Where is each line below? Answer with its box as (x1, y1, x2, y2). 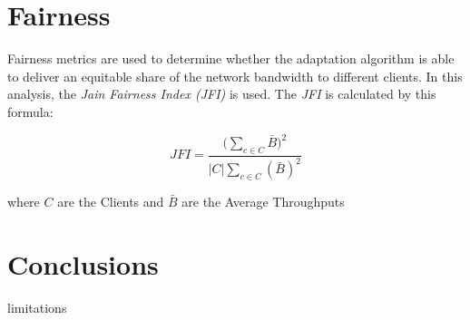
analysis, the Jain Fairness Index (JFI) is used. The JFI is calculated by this (7, 84, 436, 103)
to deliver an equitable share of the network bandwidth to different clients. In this (7, 66, 463, 85)
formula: (7, 102, 54, 121)
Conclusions (7, 245, 159, 282)
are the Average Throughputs (181, 191, 345, 210)
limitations (7, 297, 67, 316)
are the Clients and (57, 191, 164, 210)
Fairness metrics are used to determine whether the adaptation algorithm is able (7, 49, 455, 68)
